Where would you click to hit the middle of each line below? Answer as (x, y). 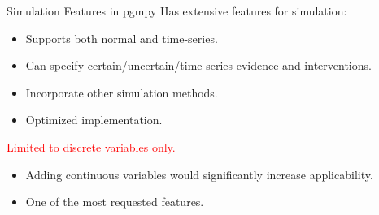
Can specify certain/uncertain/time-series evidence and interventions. (198, 65)
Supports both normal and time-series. (122, 38)
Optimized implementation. (94, 120)
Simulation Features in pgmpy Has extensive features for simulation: (177, 11)
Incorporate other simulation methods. (122, 92)
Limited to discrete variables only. (91, 146)
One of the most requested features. (115, 202)
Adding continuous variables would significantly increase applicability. (199, 174)
